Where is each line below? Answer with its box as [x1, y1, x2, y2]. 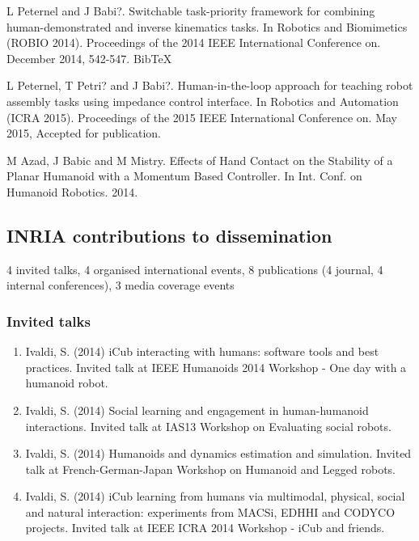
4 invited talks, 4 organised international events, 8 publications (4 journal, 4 [6, 260, 383, 277]
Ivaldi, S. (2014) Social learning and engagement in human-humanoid [25, 401, 369, 418]
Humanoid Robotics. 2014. [6, 183, 138, 200]
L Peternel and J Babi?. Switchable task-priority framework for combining [6, 2, 375, 19]
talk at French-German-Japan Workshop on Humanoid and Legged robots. [25, 460, 396, 477]
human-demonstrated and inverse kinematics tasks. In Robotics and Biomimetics [6, 18, 408, 35]
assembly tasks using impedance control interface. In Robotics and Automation [6, 92, 399, 109]
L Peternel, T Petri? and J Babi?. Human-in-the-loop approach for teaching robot [6, 77, 413, 94]
